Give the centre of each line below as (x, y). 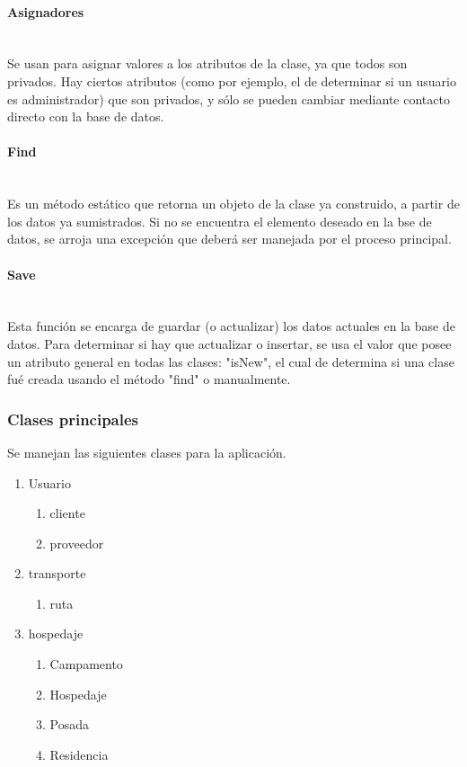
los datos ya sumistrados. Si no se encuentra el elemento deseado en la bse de (220, 221)
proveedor (77, 543)
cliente (67, 513)
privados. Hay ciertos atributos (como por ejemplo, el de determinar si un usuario (232, 80)
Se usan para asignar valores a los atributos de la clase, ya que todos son (207, 63)
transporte (57, 573)
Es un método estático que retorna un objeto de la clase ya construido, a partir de (233, 204)
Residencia (79, 754)
